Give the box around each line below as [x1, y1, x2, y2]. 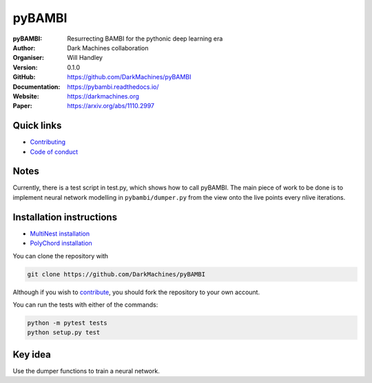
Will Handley [67, 54, 103, 62]
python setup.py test [27, 329, 101, 337]
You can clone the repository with [12, 251, 109, 260]
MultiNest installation [30, 229, 90, 238]
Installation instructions [12, 211, 117, 223]
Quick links [12, 120, 62, 132]
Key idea [12, 349, 51, 360]
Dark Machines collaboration [67, 43, 149, 52]
